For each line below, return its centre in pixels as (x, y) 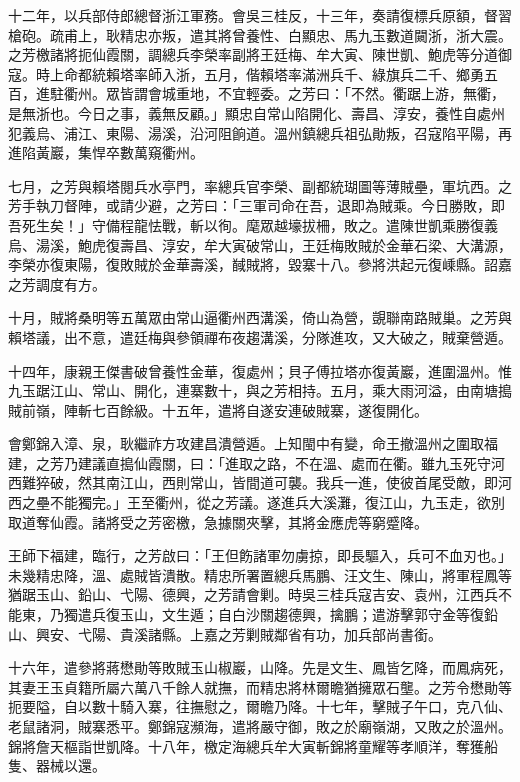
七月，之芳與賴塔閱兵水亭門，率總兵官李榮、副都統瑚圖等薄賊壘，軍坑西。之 (260, 185)
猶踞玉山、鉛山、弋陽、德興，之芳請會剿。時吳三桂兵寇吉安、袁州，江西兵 (253, 594)
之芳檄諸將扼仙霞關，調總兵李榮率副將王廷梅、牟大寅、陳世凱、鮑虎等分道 (253, 54)
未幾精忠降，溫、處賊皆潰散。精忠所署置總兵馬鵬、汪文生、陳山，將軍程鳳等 (260, 574)
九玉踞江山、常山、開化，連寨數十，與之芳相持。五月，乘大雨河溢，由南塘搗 (260, 390)
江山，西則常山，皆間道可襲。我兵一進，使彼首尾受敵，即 (308, 482)
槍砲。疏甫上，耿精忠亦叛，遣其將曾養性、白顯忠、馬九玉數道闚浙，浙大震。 (260, 34)
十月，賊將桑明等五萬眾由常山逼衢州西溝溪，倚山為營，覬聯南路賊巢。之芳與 (260, 317)
